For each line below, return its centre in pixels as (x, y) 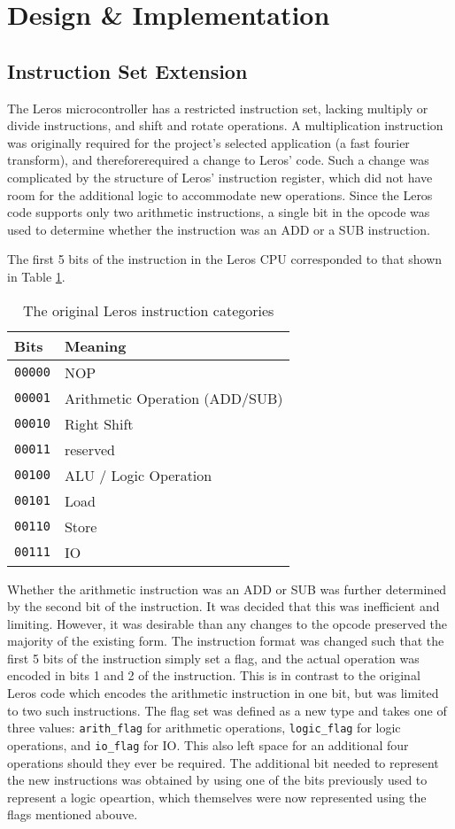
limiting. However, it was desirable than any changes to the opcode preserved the (227, 623)
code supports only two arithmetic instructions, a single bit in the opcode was (219, 212)
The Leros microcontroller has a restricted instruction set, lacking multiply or (218, 108)
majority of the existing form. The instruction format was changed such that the (226, 641)
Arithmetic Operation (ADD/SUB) (174, 398)
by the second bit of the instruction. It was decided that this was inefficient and (224, 606)
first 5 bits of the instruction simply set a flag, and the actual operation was (213, 658)
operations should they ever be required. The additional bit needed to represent (223, 762)
